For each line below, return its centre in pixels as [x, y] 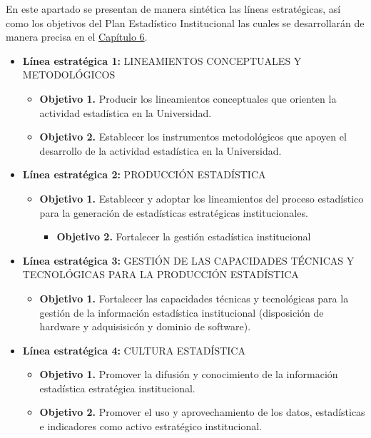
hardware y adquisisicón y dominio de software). [145, 326]
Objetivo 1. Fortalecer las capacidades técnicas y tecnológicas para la [194, 298]
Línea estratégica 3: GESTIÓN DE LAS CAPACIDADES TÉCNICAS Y [188, 260]
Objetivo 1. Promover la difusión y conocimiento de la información [189, 374]
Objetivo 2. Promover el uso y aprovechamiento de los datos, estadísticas [202, 412]
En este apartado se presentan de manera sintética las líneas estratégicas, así [173, 9]
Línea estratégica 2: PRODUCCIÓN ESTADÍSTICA [144, 174]
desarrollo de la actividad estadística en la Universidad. [161, 150]
